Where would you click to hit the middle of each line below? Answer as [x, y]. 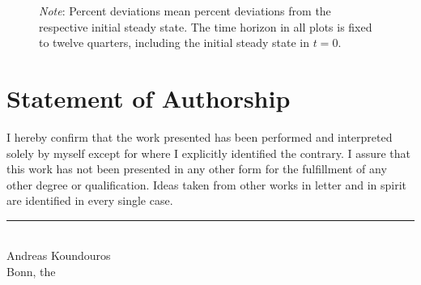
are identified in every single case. [90, 200]
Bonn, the [31, 272]
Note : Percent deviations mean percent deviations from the [185, 11]
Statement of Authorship [149, 98]
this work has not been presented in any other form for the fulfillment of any [197, 169]
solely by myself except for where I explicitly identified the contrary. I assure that [209, 153]
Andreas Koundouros [59, 255]
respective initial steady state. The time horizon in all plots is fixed [206, 26]
